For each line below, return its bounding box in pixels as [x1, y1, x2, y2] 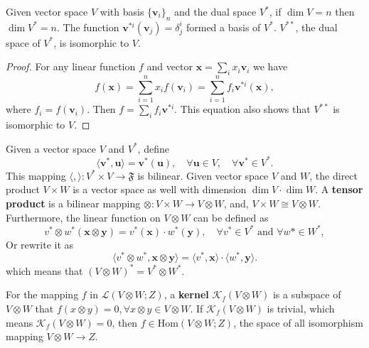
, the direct [309, 168, 358, 183]
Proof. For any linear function [6, 59, 136, 74]
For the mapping [6, 287, 79, 302]
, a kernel [164, 287, 209, 302]
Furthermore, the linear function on [6, 210, 161, 224]
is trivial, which [267, 301, 335, 316]
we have [253, 59, 288, 74]
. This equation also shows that [174, 102, 311, 116]
